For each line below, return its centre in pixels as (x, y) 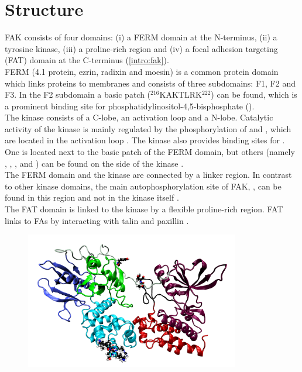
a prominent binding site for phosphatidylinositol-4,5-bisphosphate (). (130, 106)
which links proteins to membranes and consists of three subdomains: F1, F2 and (150, 83)
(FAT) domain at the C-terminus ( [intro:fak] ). (87, 60)
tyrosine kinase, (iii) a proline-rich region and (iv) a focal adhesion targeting (141, 48)
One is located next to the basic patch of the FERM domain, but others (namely (150, 152)
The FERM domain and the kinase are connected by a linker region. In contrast (148, 175)
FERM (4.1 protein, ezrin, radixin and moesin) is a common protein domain (142, 71)
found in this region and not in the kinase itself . (92, 197)
